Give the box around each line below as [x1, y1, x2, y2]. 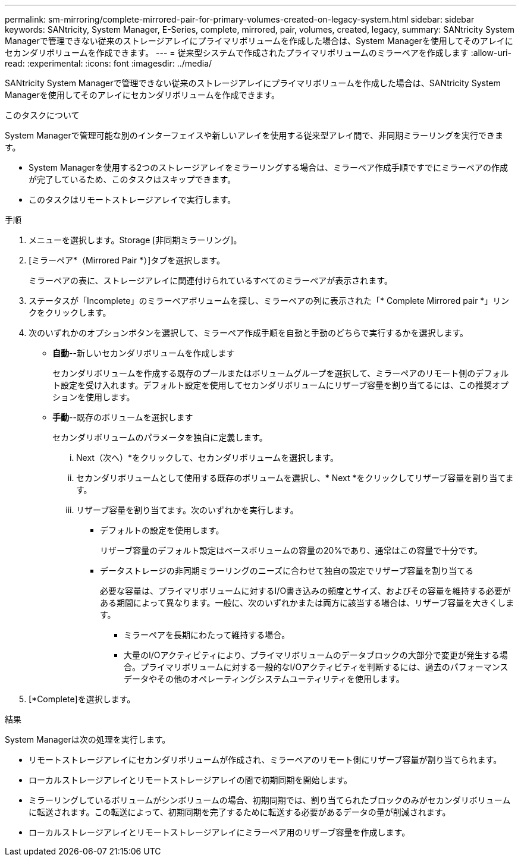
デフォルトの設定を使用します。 [100, 525, 224, 535]
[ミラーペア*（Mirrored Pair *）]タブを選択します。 [29, 255, 225, 265]
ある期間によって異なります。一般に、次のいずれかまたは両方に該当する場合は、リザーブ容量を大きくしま [100, 598, 514, 608]
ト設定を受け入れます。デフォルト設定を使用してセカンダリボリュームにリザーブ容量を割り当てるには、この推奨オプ [52, 380, 509, 390]
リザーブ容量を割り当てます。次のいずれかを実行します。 [76, 505, 299, 515]
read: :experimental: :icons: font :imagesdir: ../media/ [5, 58, 212, 68]
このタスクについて [5, 110, 80, 120]
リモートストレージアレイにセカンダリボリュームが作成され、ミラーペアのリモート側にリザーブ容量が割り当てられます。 [29, 755, 502, 765]
